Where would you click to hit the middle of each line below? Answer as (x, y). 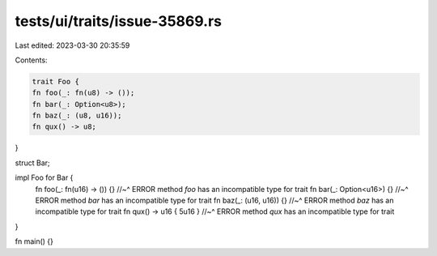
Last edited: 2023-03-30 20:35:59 (72, 45)
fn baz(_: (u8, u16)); (77, 116)
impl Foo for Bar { (44, 177)
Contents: (31, 60)
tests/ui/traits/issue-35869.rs (119, 21)
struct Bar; (32, 163)
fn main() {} (34, 241)
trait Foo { (56, 81)
